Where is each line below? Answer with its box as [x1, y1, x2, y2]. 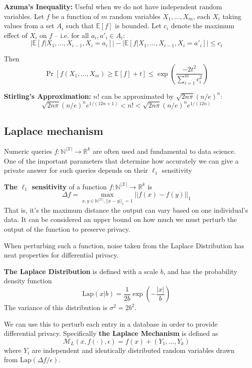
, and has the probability [163, 266, 237, 276]
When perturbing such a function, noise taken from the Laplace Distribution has [4, 240, 245, 250]
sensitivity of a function [32, 181, 107, 191]
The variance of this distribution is [4, 302, 108, 312]
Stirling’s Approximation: [4, 91, 91, 101]
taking [222, 11, 241, 21]
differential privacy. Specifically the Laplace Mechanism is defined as [4, 328, 218, 338]
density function [4, 276, 52, 286]
